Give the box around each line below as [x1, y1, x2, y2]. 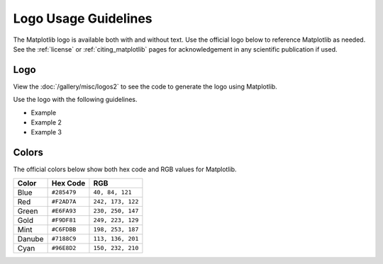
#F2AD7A [51, 198, 77, 205]
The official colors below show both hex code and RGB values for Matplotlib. [13, 165, 237, 173]
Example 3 [30, 128, 62, 137]
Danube [17, 234, 44, 243]
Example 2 [30, 118, 62, 127]
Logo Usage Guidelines [13, 11, 152, 26]
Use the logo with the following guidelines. [13, 96, 138, 104]
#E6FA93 [51, 207, 77, 215]
